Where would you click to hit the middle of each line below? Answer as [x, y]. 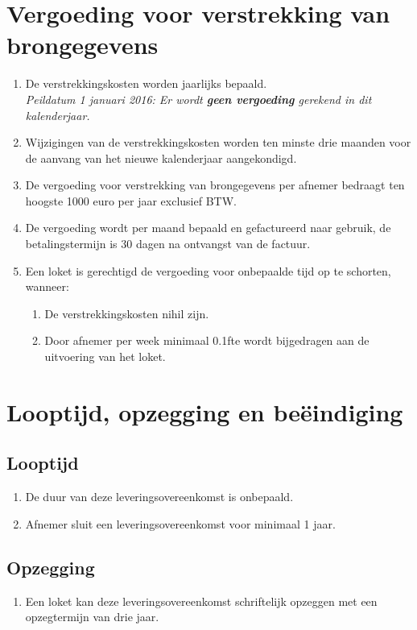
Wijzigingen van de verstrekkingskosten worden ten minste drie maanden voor [218, 142]
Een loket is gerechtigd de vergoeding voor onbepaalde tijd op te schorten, [208, 270]
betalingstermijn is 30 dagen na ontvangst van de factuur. [168, 244]
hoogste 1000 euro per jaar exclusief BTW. [131, 200]
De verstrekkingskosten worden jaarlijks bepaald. [146, 83]
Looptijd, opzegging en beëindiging [205, 411]
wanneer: [47, 286]
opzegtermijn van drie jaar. [92, 617]
